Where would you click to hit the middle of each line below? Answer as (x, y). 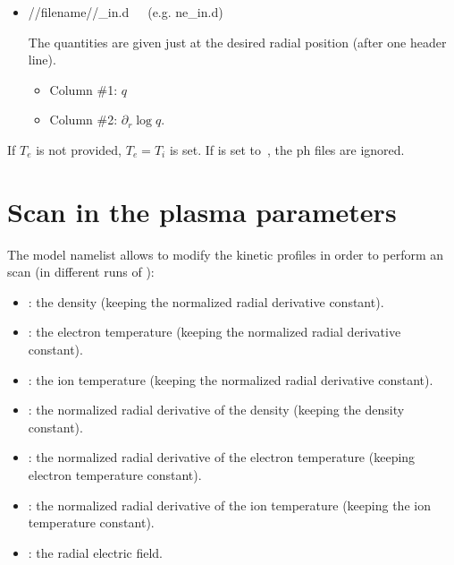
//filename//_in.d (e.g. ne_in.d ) (126, 12)
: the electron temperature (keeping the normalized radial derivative (214, 332)
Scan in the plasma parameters (202, 211)
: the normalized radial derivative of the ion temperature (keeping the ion (229, 505)
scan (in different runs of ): (81, 272)
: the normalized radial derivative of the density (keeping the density (216, 410)
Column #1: (84, 89)
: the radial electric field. (95, 552)
